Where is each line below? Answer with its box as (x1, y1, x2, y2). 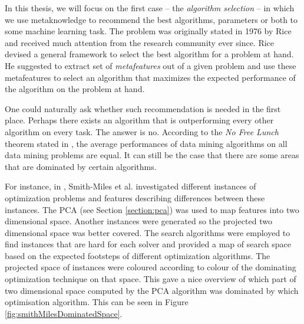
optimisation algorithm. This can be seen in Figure (5, 296, 189, 308)
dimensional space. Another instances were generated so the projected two (5, 215, 272, 227)
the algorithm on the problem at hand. (5, 83, 145, 95)
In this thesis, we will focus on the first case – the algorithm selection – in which (5, 2, 295, 14)
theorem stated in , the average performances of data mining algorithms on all (5, 137, 288, 149)
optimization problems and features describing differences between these (5, 191, 265, 204)
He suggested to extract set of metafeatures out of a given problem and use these (5, 59, 296, 71)
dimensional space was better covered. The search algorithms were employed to (5, 226, 290, 238)
